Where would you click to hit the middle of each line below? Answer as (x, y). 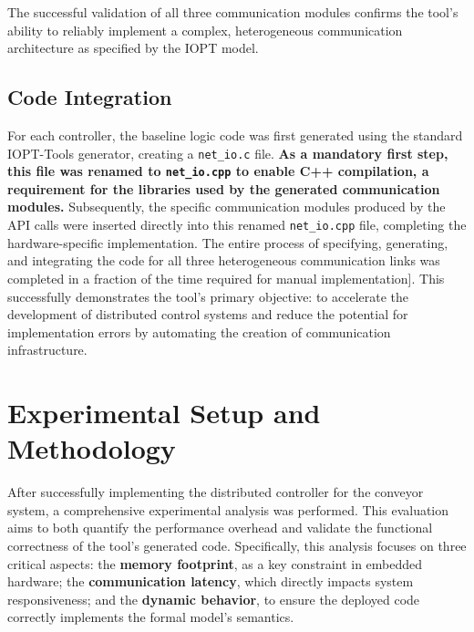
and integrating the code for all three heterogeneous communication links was (224, 260)
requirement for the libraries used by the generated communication (224, 188)
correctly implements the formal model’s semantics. (151, 617)
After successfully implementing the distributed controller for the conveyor (216, 492)
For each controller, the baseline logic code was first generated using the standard (235, 135)
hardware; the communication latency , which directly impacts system (211, 581)
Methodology (92, 448)
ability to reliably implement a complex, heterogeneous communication (205, 30)
